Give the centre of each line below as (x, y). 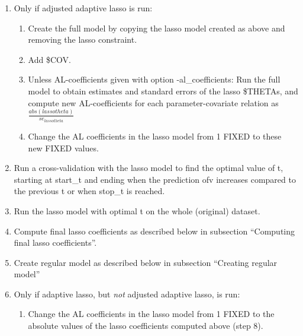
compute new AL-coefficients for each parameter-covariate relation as (153, 102)
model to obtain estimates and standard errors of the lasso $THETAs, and (163, 91)
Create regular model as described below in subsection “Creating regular (146, 262)
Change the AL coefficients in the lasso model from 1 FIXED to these (155, 136)
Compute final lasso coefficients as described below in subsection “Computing (154, 231)
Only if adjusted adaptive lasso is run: (83, 8)
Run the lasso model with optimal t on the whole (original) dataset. (137, 210)
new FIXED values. (63, 148)
